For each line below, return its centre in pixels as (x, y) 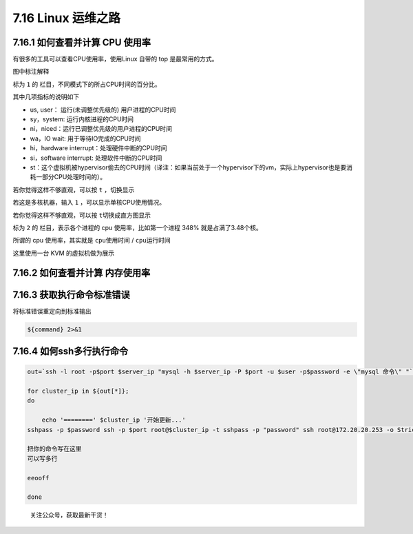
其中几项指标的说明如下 (46, 97)
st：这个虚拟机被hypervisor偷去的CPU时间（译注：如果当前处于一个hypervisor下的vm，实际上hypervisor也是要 (188, 167)
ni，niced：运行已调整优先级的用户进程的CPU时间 (101, 129)
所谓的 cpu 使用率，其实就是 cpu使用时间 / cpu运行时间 (92, 240)
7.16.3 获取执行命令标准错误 (71, 295)
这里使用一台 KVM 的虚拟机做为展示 (64, 253)
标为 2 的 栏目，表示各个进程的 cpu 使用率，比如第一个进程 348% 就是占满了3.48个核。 (138, 227)
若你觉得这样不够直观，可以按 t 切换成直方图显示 (82, 215)
